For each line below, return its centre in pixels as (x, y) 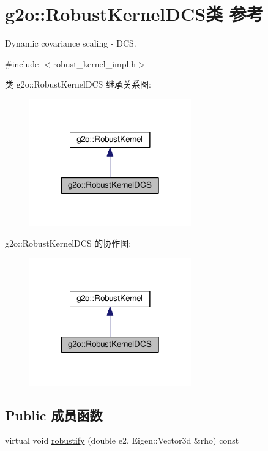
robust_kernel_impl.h (95, 63)
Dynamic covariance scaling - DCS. (71, 43)
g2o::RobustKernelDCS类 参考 (134, 14)
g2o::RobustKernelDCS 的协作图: (68, 243)
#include (22, 63)
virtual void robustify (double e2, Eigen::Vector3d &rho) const (122, 440)
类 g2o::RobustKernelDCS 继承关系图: (78, 84)
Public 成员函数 (54, 415)
